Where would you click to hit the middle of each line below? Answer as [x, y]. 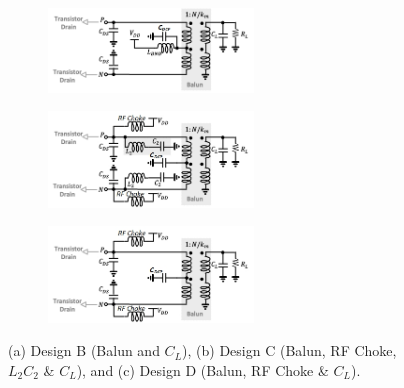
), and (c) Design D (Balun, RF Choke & [202, 369]
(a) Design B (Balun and [84, 350]
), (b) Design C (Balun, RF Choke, [289, 350]
